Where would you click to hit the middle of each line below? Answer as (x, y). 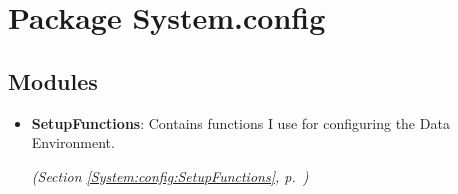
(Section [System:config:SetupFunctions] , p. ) (170, 175)
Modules (53, 80)
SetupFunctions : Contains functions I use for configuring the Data (240, 122)
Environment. (73, 142)
